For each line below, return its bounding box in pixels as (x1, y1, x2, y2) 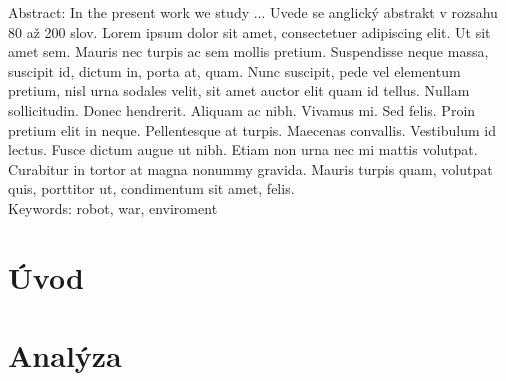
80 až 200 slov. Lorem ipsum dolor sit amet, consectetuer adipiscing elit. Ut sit (8, 21, 491, 42)
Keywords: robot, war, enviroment (8, 197, 218, 218)
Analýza (8, 335, 122, 376)
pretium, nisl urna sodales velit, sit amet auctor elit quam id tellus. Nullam (8, 80, 470, 101)
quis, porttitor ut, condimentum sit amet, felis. (8, 178, 295, 199)
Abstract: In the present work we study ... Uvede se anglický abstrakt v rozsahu (8, 2, 498, 22)
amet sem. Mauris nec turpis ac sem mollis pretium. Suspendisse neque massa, (8, 41, 489, 62)
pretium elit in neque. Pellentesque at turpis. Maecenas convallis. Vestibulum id (8, 119, 496, 140)
